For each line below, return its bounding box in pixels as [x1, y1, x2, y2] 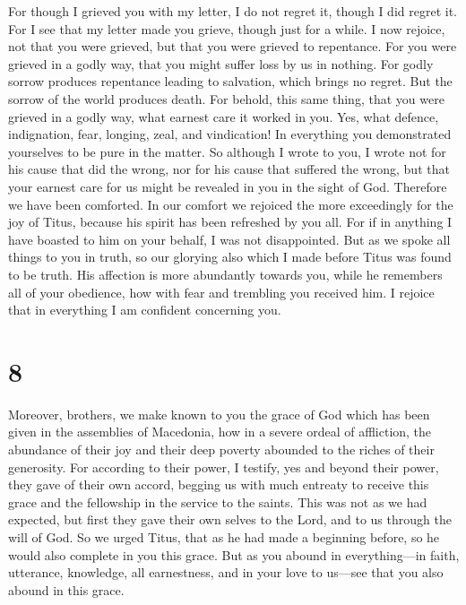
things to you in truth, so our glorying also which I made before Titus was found [8, 247, 452, 266]
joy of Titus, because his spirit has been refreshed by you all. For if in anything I [8, 212, 453, 231]
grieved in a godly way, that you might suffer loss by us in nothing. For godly [8, 54, 434, 73]
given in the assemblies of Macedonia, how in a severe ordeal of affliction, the [8, 422, 432, 441]
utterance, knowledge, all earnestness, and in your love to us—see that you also [8, 563, 444, 582]
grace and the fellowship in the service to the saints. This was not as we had [8, 492, 427, 511]
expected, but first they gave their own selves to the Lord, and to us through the [8, 510, 452, 529]
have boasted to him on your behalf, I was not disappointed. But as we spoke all [8, 229, 451, 248]
